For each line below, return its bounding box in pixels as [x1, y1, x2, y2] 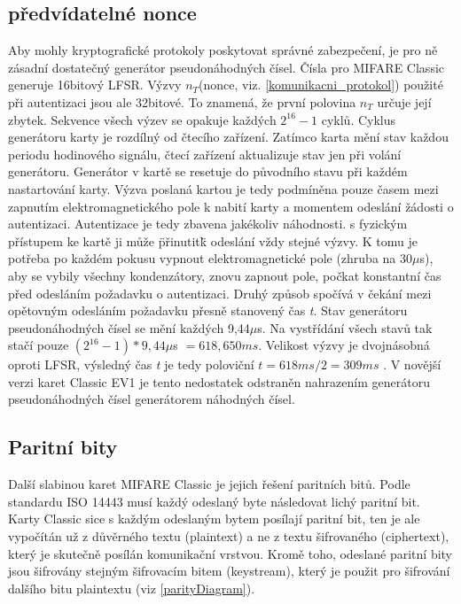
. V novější [383, 355, 441, 374]
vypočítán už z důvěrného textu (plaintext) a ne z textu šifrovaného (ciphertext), [8, 527, 449, 546]
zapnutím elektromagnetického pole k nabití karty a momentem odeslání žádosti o [8, 197, 454, 215]
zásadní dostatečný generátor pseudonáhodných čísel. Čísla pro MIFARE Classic [8, 58, 445, 76]
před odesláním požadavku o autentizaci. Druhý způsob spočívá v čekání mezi [8, 283, 432, 302]
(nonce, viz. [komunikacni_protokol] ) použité [199, 75, 443, 94]
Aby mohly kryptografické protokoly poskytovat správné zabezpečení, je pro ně [8, 41, 438, 59]
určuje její [377, 92, 432, 111]
